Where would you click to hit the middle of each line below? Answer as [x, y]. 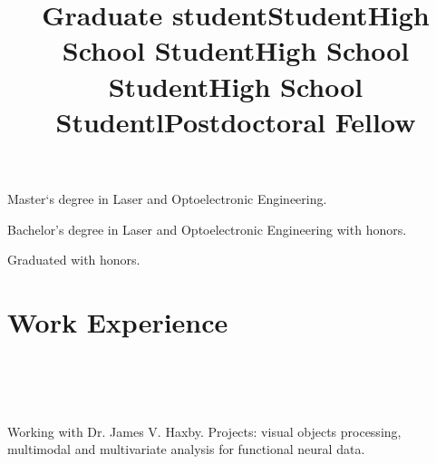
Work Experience [118, 321]
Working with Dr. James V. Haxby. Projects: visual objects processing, [204, 431]
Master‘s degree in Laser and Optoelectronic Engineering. [167, 198]
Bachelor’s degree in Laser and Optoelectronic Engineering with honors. [207, 229]
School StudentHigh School [236, 50]
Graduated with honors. [74, 260]
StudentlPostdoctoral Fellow [236, 121]
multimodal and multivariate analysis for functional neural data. [186, 449]
